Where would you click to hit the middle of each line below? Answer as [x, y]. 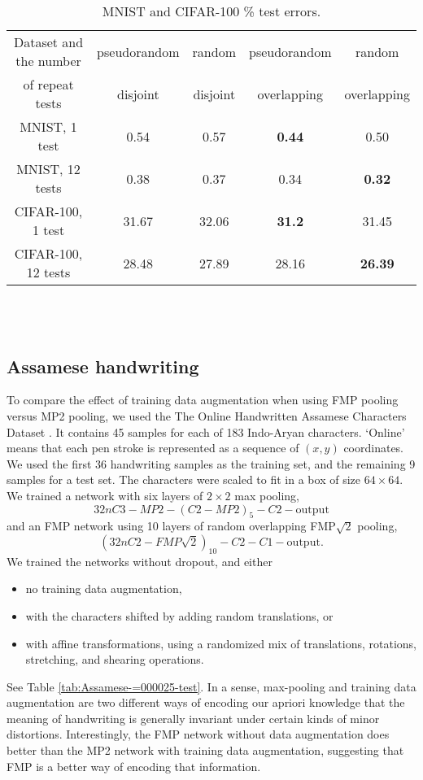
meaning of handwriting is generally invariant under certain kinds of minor [193, 718]
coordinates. [374, 448]
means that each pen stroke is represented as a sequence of [153, 448]
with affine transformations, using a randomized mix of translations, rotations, [221, 643]
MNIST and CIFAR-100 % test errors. [211, 11]
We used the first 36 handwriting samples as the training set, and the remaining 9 [211, 463]
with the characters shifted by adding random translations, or [179, 615]
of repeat [48, 84]
